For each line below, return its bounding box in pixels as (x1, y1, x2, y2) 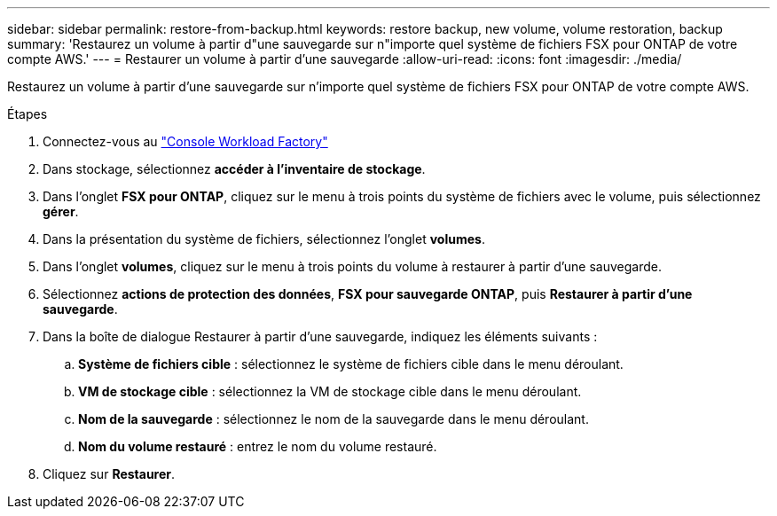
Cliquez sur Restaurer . (43, 466, 176, 481)
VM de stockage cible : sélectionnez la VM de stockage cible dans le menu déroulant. (78, 384, 582, 399)
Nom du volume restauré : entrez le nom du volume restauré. (78, 439, 437, 454)
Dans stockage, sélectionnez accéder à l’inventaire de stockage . (43, 161, 426, 176)
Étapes (7, 106, 48, 121)
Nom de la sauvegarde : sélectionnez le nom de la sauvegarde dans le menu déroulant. (78, 411, 589, 426)
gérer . (43, 204, 79, 219)
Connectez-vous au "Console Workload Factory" (43, 134, 328, 149)
